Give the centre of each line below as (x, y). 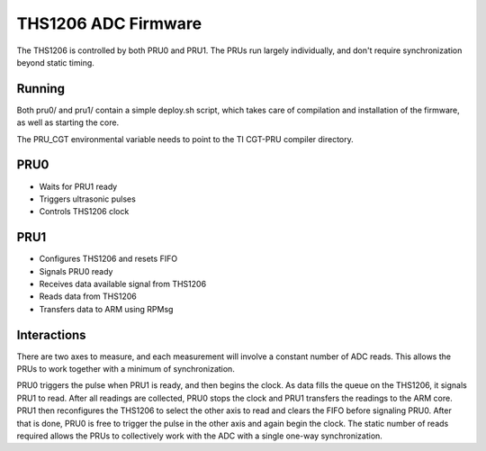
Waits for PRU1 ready (78, 186)
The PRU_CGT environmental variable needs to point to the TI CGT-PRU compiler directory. (185, 139)
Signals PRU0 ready (76, 271)
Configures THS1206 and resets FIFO (108, 259)
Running (41, 89)
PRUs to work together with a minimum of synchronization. (126, 369)
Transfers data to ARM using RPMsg (106, 309)
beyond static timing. (55, 62)
